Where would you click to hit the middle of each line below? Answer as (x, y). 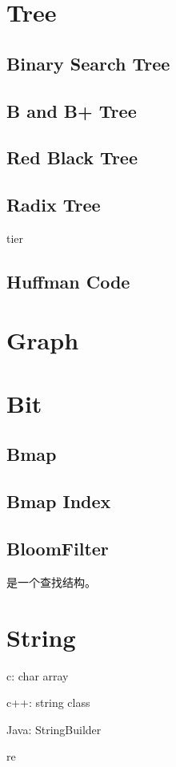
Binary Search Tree (88, 63)
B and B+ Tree (72, 110)
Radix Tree (54, 205)
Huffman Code (68, 281)
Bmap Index (59, 501)
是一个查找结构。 (51, 581)
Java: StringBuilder (54, 729)
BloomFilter (58, 548)
